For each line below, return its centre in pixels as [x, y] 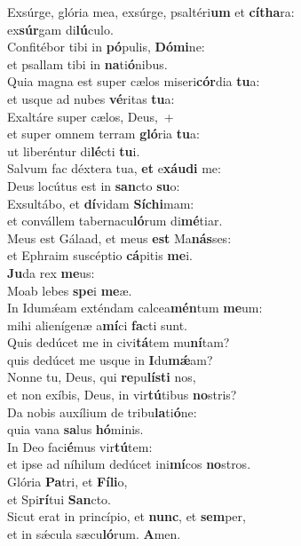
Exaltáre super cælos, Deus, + [91, 116]
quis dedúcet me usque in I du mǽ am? [110, 359]
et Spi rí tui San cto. [59, 499]
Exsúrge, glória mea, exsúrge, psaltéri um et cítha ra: [151, 12]
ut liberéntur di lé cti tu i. [74, 150]
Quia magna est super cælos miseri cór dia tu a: [134, 81]
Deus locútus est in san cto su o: [94, 185]
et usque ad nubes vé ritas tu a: [91, 98]
